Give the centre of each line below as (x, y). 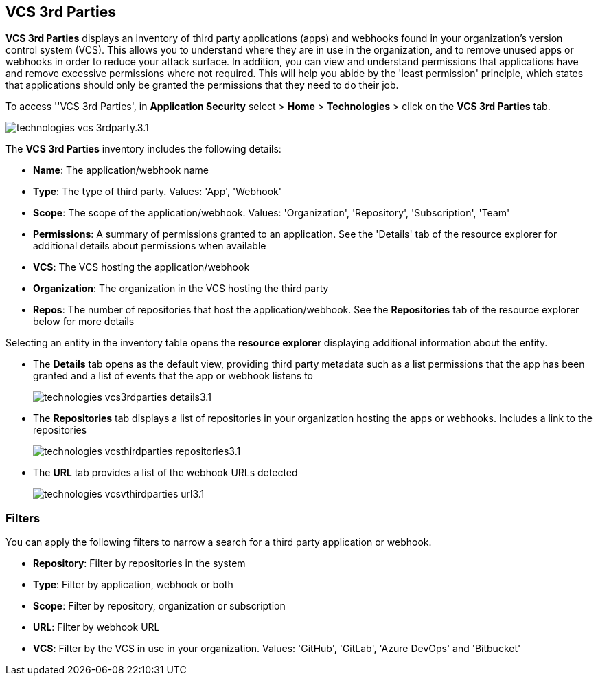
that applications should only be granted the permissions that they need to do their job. (202, 85)
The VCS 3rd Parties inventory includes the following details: (143, 149)
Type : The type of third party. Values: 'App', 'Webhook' (157, 192)
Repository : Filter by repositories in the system (139, 563)
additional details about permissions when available (150, 246)
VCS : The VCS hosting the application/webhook (141, 267)
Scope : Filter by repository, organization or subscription (159, 606)
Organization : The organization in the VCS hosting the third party (181, 289)
